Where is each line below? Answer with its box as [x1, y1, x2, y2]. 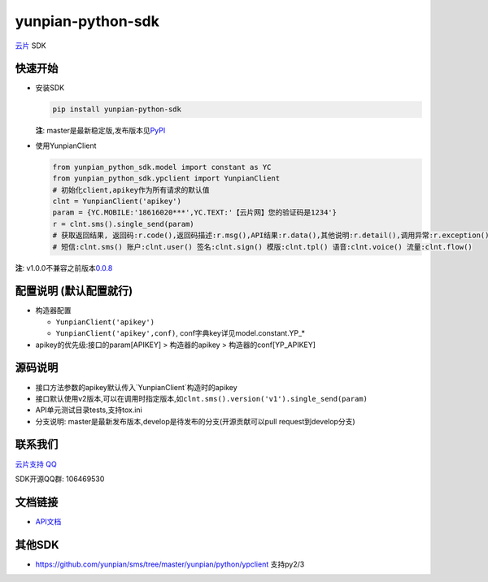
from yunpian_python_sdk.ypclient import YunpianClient [52, 174, 281, 183]
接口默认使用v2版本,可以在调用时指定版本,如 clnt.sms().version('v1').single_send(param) [35, 393, 368, 403]
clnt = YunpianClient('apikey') [52, 196, 182, 206]
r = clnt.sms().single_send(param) [52, 219, 194, 228]
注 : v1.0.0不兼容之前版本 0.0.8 [15, 263, 113, 272]
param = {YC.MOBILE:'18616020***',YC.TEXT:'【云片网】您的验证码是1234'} [52, 208, 338, 217]
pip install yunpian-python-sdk [52, 105, 182, 114]
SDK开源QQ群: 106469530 [15, 474, 105, 484]
